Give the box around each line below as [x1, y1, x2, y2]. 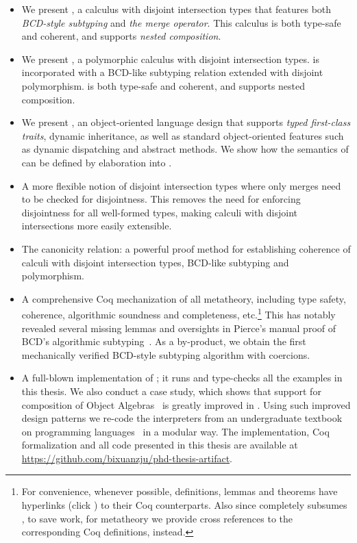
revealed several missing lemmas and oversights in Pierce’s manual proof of [21, 320, 336, 335]
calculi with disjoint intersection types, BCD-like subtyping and [21, 255, 289, 269]
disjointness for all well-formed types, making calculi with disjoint [21, 205, 298, 219]
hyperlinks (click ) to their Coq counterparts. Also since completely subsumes [21, 498, 347, 512]
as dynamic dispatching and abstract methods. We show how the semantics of [21, 142, 349, 156]
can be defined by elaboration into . [21, 155, 172, 169]
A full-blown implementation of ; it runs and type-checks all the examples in [21, 370, 343, 385]
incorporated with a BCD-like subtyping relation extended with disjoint [21, 65, 323, 79]
